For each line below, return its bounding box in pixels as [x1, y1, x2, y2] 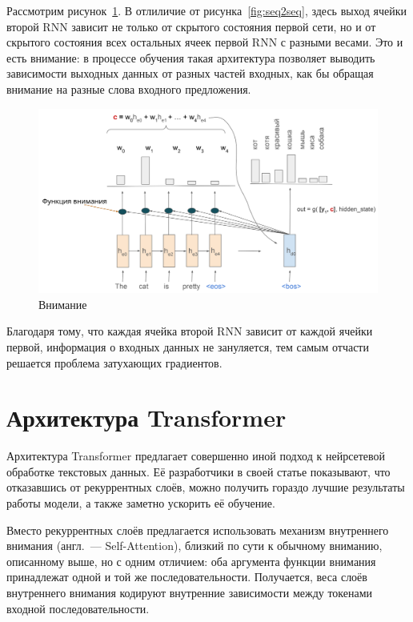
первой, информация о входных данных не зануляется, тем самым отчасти [6, 338, 369, 355]
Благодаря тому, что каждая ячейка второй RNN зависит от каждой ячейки [6, 323, 373, 339]
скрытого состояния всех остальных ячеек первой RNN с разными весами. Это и [6, 34, 403, 50]
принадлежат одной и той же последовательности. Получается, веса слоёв [6, 568, 367, 585]
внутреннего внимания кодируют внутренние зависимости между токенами [6, 584, 373, 601]
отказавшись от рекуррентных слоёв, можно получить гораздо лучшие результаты [6, 479, 405, 496]
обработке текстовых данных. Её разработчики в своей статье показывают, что [6, 463, 391, 480]
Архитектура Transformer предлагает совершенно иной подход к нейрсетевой [6, 447, 386, 464]
